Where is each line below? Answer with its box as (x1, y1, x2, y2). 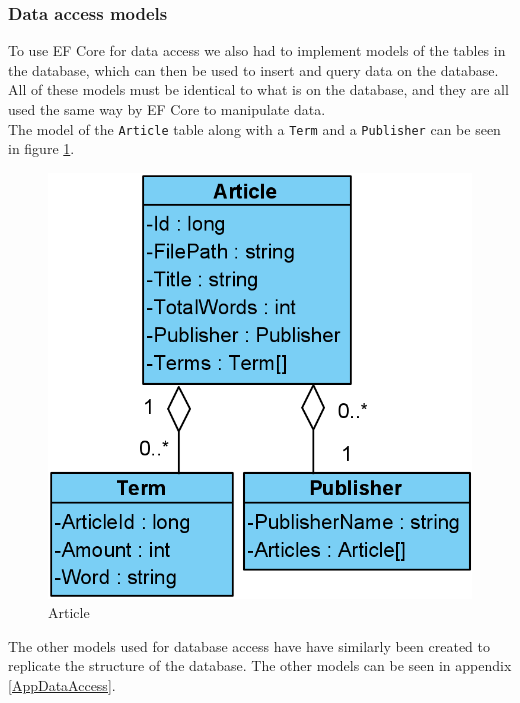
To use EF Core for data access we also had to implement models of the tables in (8, 40, 506, 61)
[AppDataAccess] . (8, 674, 116, 695)
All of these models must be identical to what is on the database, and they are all (8, 79, 509, 100)
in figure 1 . (8, 138, 75, 159)
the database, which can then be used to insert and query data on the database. (8, 59, 499, 80)
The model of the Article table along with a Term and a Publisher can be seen (8, 118, 501, 139)
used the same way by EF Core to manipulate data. (8, 99, 326, 119)
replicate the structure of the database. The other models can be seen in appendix (8, 655, 512, 676)
